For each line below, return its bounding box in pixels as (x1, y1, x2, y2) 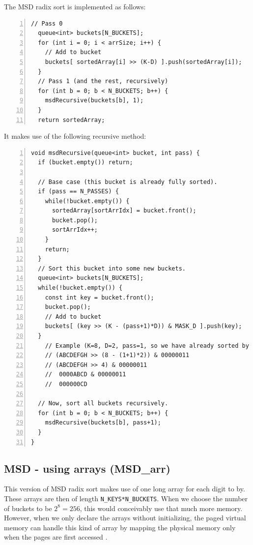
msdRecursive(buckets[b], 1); (45, 97, 144, 104)
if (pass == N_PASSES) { (38, 188, 119, 195)
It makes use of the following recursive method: (4, 131, 146, 141)
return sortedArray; (38, 116, 105, 123)
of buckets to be (4, 503, 52, 513)
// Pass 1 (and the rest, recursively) (38, 78, 169, 85)
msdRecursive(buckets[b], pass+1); (45, 419, 161, 426)
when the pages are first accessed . (4, 532, 108, 542)
